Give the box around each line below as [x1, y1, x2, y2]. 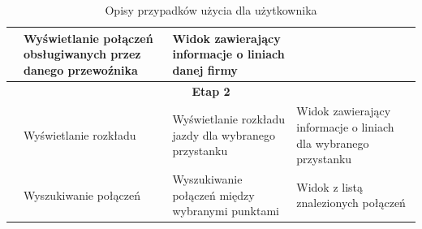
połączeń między [172, 186, 255, 203]
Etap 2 [192, 82, 230, 99]
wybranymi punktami [172, 202, 279, 219]
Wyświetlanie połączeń [24, 29, 153, 46]
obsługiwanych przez [24, 45, 141, 63]
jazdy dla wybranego [172, 126, 275, 143]
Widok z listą [296, 178, 364, 195]
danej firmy [172, 61, 238, 78]
